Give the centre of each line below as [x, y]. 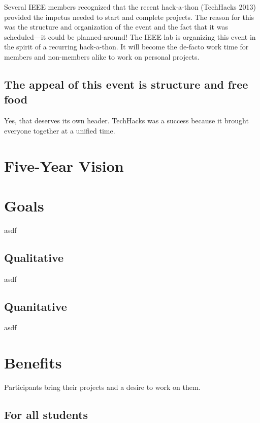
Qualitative [34, 257]
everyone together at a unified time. [60, 130]
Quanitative [36, 306]
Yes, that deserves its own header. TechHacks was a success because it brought [126, 121]
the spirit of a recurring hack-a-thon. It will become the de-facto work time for [126, 47]
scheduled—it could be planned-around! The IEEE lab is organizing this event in [130, 36]
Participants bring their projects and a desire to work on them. [102, 387]
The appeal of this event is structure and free [126, 84]
